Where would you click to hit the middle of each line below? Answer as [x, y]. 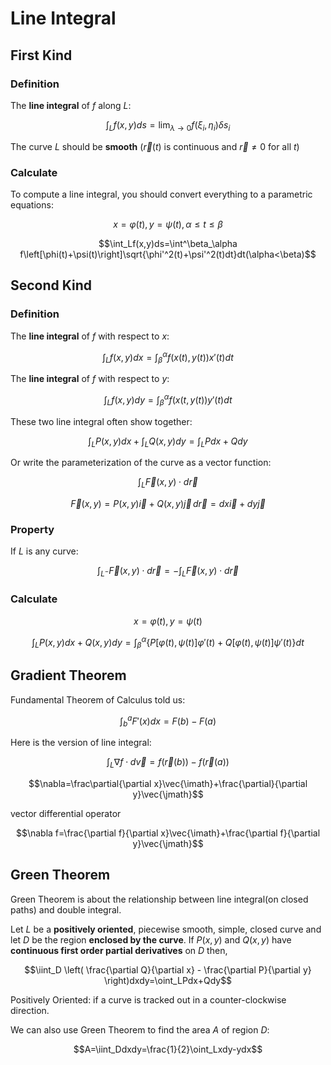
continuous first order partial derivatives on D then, [119, 950]
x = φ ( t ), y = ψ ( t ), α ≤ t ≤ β [168, 224]
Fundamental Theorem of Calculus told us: [98, 699]
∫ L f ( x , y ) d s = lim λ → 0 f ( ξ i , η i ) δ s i [168, 125]
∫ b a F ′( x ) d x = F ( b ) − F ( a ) [168, 721]
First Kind [41, 55]
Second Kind [51, 285]
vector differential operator [66, 814]
